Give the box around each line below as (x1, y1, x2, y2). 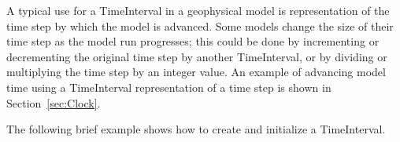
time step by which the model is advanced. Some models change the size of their (6, 17, 394, 34)
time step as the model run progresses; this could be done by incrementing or (6, 33, 380, 49)
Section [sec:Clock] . (6, 94, 101, 111)
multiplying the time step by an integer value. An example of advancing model (6, 64, 386, 80)
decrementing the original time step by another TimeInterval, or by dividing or (6, 48, 387, 64)
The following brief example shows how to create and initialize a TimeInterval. (6, 121, 386, 137)
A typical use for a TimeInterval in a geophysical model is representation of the (6, 2, 390, 18)
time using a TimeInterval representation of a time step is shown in (6, 78, 331, 95)
